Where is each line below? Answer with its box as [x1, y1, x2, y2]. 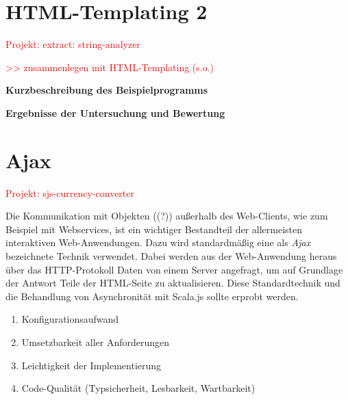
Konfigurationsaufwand [21, 312, 119, 326]
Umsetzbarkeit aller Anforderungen [21, 334, 170, 349]
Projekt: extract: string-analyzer [5, 37, 140, 51]
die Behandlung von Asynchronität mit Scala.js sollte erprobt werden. [5, 289, 299, 303]
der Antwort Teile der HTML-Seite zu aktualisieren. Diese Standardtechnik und [5, 276, 340, 290]
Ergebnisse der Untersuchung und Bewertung [5, 105, 225, 120]
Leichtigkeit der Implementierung [21, 358, 162, 372]
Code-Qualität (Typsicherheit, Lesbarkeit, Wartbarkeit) [21, 381, 256, 395]
